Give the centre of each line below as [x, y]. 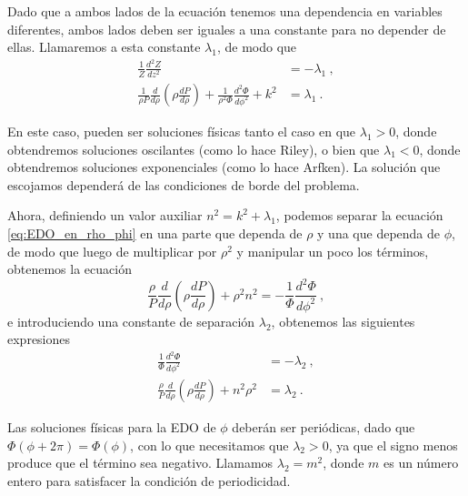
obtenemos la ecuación [70, 269]
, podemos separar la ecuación [359, 215]
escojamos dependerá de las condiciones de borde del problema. [184, 184]
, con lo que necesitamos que [209, 445]
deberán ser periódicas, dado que [324, 426]
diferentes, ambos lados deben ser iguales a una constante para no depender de [227, 29]
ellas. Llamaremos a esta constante [104, 47]
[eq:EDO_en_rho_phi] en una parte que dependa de [155, 233]
